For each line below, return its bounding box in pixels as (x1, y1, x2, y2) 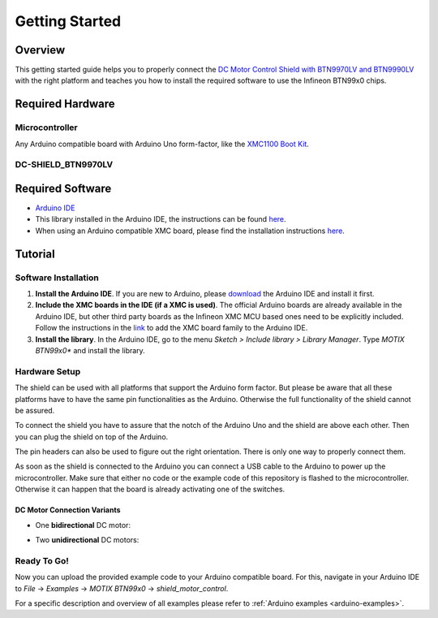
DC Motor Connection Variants (15, 505, 121, 515)
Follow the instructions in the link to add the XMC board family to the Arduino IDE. (35, 323, 308, 333)
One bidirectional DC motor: (35, 520, 131, 529)
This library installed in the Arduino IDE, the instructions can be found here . (35, 214, 287, 224)
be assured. (15, 405, 55, 415)
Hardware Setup (15, 365, 81, 377)
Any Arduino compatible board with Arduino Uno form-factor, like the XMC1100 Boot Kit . (15, 139, 310, 149)
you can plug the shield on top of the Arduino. (15, 431, 169, 442)
